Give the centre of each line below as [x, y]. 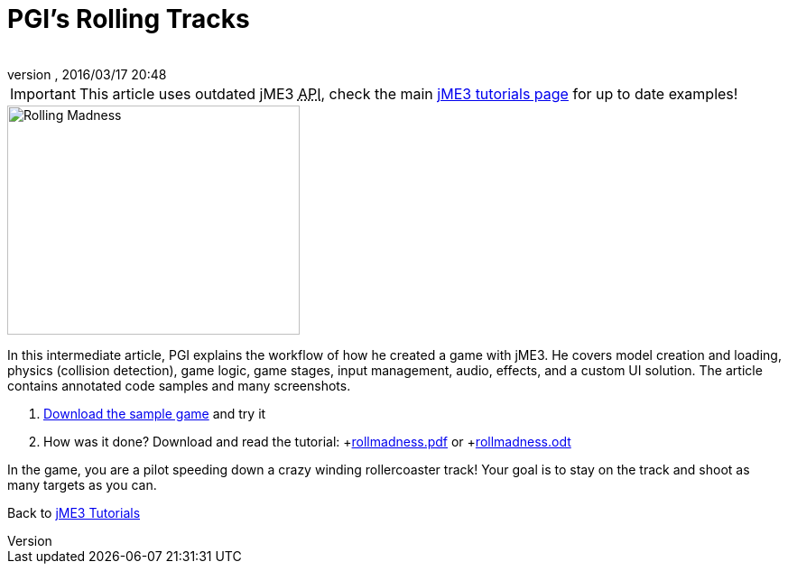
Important [43, 93]
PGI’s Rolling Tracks [129, 19]
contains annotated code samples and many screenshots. [179, 385]
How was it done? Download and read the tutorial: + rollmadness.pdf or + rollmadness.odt [307, 441]
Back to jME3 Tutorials [74, 512]
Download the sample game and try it [155, 413]
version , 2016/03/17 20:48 [87, 74]
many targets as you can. [82, 484]
